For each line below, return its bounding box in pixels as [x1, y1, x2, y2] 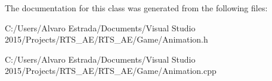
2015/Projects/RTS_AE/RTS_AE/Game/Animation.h [5, 33, 208, 46]
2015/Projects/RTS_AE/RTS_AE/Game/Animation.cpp [5, 64, 217, 77]
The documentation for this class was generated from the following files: [5, 2, 268, 14]
